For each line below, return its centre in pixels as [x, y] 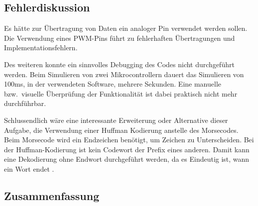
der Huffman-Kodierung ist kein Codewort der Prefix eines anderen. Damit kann [127, 149]
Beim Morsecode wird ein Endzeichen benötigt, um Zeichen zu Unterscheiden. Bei [129, 140]
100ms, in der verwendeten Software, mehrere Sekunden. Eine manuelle [113, 84]
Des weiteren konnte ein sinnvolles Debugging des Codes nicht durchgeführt [119, 64]
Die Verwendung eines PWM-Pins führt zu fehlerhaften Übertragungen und [120, 38]
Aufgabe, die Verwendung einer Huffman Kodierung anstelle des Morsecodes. [121, 130]
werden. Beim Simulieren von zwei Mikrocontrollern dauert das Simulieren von [124, 74]
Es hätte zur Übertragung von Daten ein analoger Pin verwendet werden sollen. [126, 28]
